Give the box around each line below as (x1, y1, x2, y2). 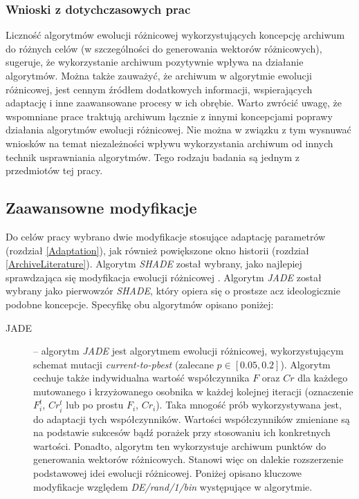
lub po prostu (66, 397, 124, 412)
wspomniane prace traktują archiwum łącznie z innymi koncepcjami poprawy (6, 109, 333, 123)
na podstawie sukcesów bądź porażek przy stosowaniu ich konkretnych (33, 425, 331, 440)
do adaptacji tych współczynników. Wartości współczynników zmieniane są (33, 411, 350, 426)
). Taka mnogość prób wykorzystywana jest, (156, 397, 342, 412)
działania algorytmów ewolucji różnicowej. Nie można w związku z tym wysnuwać (6, 122, 351, 137)
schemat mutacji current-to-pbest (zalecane (33, 357, 214, 371)
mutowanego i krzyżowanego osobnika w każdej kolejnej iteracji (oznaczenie (33, 384, 353, 398)
